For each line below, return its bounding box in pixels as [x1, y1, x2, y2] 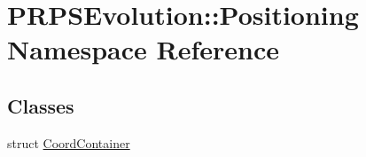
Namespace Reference [7, 31, 279, 67]
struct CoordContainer [7, 133, 130, 152]
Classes [7, 91, 74, 119]
